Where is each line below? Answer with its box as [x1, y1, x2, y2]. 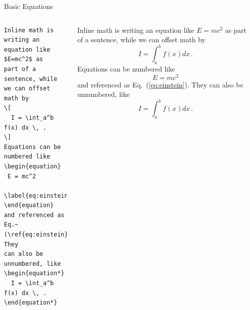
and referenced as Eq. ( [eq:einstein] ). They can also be [77, 79, 244, 89]
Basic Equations [4, 1, 53, 11]
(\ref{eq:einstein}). [4, 231, 75, 238]
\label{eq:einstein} [4, 192, 72, 199]
